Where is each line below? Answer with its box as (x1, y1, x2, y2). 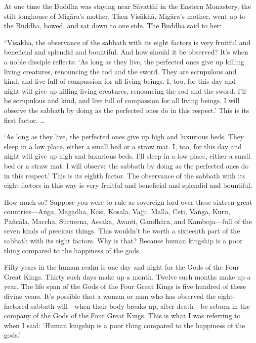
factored (4, 300, 29, 311)
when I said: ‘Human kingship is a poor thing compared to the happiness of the (4, 320, 245, 330)
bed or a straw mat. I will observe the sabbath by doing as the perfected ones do (4, 160, 249, 171)
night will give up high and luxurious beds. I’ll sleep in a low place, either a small (4, 151, 251, 161)
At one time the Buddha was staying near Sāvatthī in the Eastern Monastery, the (4, 1, 251, 11)
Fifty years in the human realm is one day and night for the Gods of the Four (4, 262, 239, 272)
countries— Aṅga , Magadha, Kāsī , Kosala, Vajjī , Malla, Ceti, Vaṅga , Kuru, (4, 206, 230, 217)
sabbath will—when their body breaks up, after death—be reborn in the (31, 300, 250, 311)
